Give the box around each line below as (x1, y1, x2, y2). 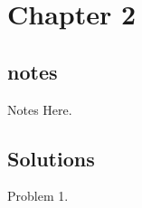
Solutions (7, 144, 95, 172)
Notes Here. (7, 99, 72, 118)
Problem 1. (7, 186, 69, 205)
